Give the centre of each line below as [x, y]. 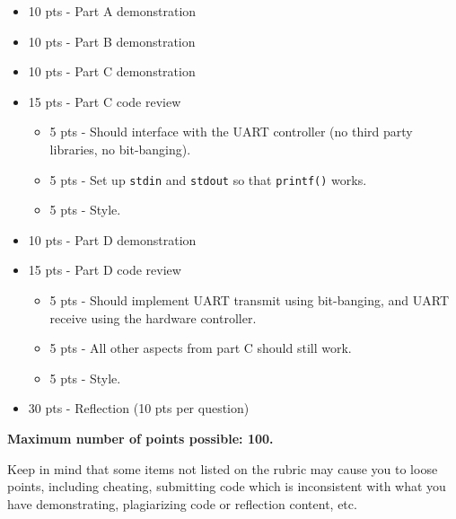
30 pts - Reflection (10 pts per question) [139, 408]
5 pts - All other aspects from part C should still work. [201, 348]
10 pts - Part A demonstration [112, 11]
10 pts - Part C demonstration [112, 71]
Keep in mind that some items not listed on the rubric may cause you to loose [223, 468]
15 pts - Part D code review [105, 270]
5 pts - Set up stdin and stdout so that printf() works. [208, 179]
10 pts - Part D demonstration [112, 239]
